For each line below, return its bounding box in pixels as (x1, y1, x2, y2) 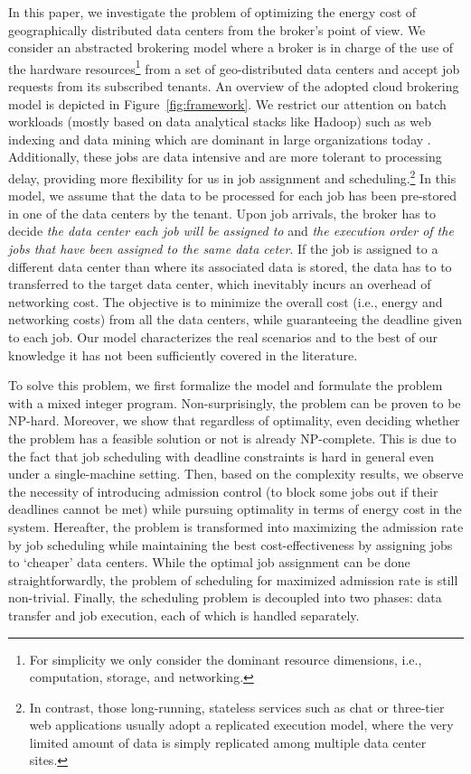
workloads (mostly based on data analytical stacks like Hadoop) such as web (8, 112, 431, 131)
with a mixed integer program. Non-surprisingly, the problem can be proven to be (8, 393, 461, 412)
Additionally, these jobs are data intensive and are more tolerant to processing (8, 147, 442, 166)
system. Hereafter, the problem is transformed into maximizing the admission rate (8, 517, 464, 536)
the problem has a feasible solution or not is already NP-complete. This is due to (8, 428, 457, 447)
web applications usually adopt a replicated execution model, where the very (29, 715, 454, 734)
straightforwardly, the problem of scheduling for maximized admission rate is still (8, 570, 458, 589)
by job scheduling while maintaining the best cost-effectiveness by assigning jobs (8, 535, 453, 554)
